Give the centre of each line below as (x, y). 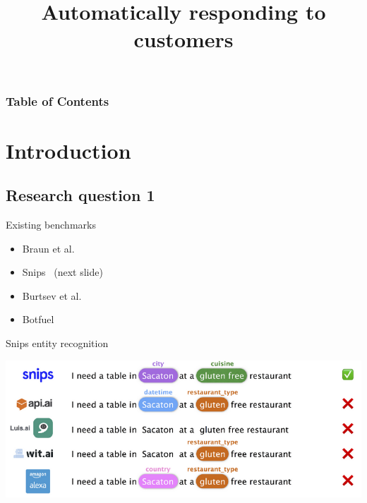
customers (183, 39)
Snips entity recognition (57, 343)
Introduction (68, 150)
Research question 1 (80, 195)
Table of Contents (58, 101)
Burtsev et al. (52, 295)
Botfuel (38, 319)
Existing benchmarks (51, 225)
